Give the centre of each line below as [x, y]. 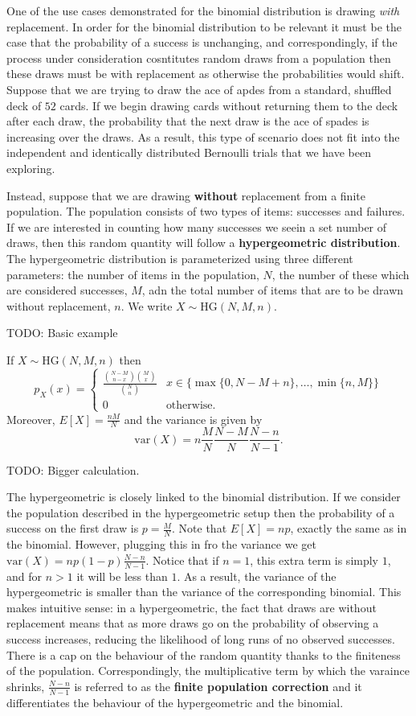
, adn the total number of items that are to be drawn [273, 290]
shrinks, [26, 686]
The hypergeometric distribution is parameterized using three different [180, 258]
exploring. [31, 168]
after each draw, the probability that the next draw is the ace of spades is [188, 121]
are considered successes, [67, 290]
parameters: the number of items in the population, [133, 274]
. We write [147, 305]
